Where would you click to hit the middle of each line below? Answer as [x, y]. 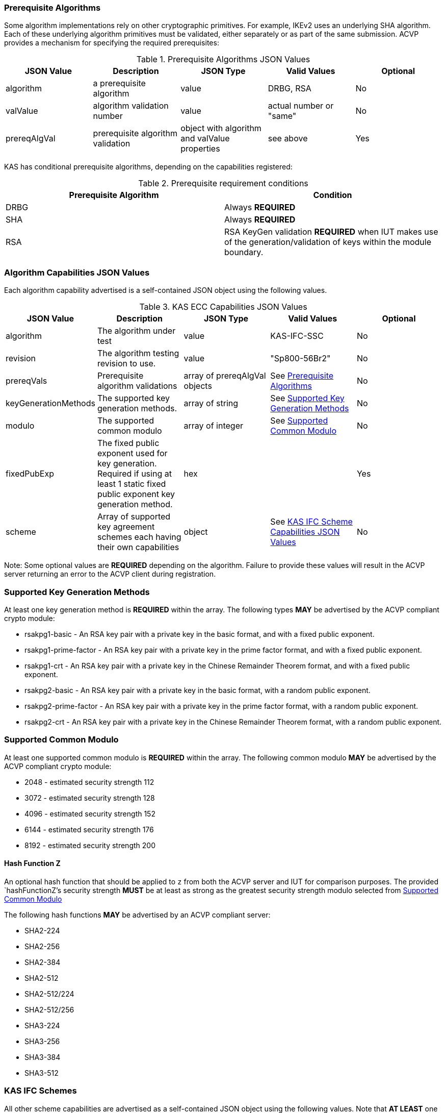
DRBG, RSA [290, 89]
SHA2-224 [42, 930]
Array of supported [134, 517]
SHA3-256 [42, 1041]
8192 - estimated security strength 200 [90, 845]
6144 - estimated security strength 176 [89, 829]
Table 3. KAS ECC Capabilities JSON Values [223, 307]
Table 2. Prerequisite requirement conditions [223, 183]
